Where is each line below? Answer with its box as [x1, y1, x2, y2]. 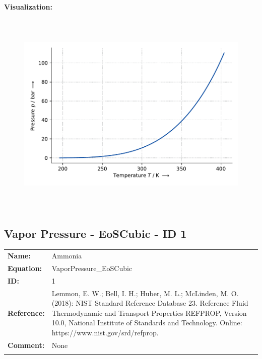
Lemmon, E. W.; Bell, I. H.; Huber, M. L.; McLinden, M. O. [51, 288, 239, 298]
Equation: [8, 262, 42, 273]
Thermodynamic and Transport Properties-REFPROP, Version [51, 307, 247, 318]
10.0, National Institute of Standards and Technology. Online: [51, 317, 242, 328]
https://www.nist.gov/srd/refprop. [51, 327, 159, 337]
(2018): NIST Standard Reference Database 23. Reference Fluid [51, 298, 248, 308]
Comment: [8, 339, 45, 350]
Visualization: [4, 2, 52, 12]
